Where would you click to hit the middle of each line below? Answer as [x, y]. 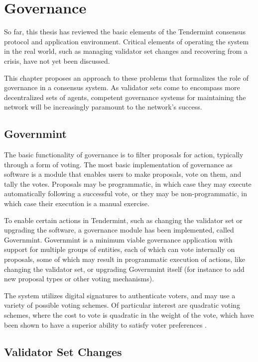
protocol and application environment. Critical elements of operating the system [127, 41]
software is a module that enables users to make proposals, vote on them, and [123, 174]
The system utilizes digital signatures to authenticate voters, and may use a [120, 295]
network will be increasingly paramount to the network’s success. [103, 107]
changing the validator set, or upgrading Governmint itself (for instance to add [124, 269]
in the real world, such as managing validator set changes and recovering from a [126, 51]
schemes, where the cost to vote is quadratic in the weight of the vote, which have [129, 314]
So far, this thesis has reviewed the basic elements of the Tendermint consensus [125, 32]
